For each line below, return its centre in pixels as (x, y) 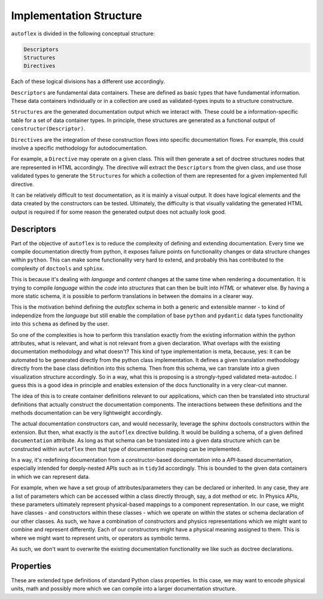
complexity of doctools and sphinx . (58, 268)
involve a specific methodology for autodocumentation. (79, 148)
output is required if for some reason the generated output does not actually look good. (119, 212)
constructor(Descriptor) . (48, 129)
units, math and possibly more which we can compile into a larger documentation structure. (124, 589)
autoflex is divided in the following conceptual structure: (83, 34)
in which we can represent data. (51, 476)
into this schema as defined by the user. (60, 324)
